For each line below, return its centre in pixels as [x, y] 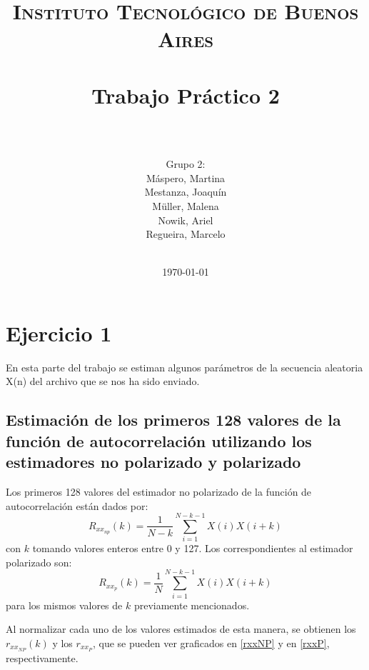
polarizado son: [39, 562]
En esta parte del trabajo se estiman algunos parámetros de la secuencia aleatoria [184, 367]
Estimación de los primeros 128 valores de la [173, 420]
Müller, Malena [186, 205]
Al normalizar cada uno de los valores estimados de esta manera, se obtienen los [181, 629]
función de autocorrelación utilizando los [159, 440]
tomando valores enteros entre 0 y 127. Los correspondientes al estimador [193, 548]
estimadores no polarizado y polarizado [153, 462]
